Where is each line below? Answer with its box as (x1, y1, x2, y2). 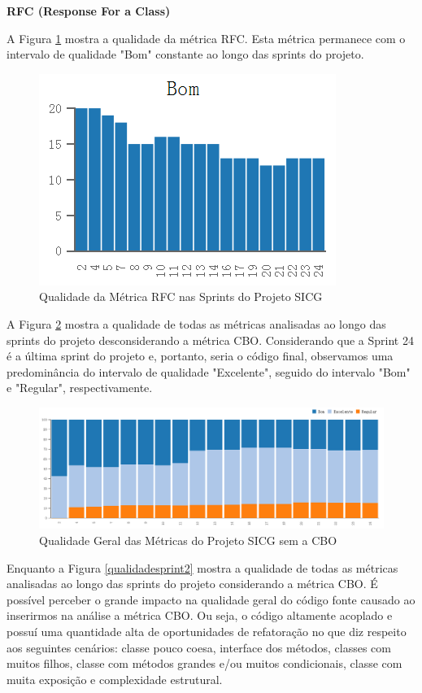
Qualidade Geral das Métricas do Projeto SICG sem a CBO (39, 532, 337, 548)
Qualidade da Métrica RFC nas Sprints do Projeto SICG (39, 288, 323, 305)
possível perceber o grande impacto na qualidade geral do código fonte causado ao (7, 591, 415, 608)
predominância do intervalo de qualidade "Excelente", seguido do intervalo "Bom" (7, 363, 411, 380)
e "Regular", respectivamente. (7, 379, 153, 396)
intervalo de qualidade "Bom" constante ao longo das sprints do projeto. (7, 46, 364, 63)
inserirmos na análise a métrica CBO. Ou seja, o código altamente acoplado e (7, 607, 393, 624)
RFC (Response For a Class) (7, 2, 171, 19)
